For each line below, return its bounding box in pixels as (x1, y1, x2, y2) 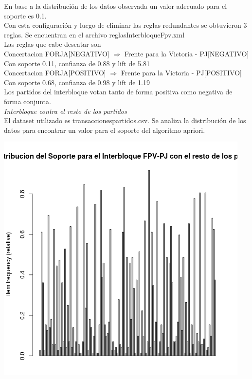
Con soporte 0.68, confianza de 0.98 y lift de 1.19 (4, 77, 150, 87)
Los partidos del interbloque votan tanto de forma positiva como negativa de (4, 87, 233, 97)
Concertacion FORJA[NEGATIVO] (4, 48, 109, 58)
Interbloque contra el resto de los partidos (4, 106, 127, 116)
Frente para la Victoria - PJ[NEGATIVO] (124, 48, 249, 58)
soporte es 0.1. (4, 10, 47, 20)
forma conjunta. (4, 96, 51, 106)
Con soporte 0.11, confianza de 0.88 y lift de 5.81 (4, 58, 150, 68)
